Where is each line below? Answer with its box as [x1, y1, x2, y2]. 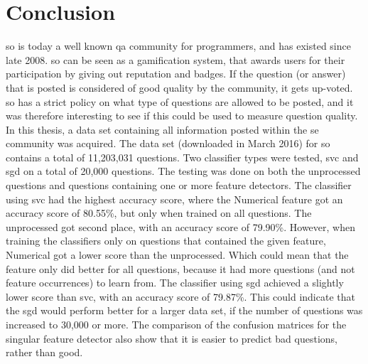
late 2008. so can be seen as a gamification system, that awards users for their [6, 52, 345, 67]
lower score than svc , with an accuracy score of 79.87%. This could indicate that [6, 289, 355, 304]
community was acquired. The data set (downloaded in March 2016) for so [6, 136, 330, 151]
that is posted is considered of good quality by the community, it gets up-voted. [6, 80, 353, 95]
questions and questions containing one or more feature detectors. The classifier [6, 178, 352, 193]
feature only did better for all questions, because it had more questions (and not [6, 261, 355, 276]
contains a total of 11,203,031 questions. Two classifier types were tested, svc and [6, 149, 359, 164]
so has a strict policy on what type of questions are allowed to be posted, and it [6, 94, 354, 109]
